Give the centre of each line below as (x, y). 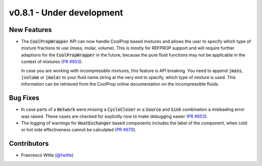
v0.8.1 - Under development (66, 13)
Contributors (29, 143)
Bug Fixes (24, 98)
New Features (30, 30)
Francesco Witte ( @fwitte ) (47, 155)
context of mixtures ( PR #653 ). (52, 62)
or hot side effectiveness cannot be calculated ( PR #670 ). (79, 130)
